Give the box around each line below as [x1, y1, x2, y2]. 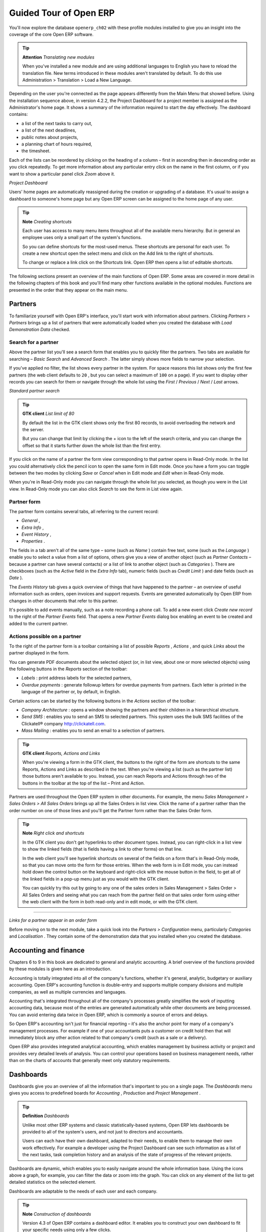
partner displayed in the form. [9, 650, 70, 656]
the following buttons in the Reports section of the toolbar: [9, 666, 128, 672]
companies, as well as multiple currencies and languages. [9, 989, 127, 995]
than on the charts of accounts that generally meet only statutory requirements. [9, 1058, 171, 1063]
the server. [22, 427, 44, 432]
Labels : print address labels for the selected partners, [21, 675, 132, 681]
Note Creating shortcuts [22, 218, 72, 224]
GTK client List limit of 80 [22, 411, 75, 416]
